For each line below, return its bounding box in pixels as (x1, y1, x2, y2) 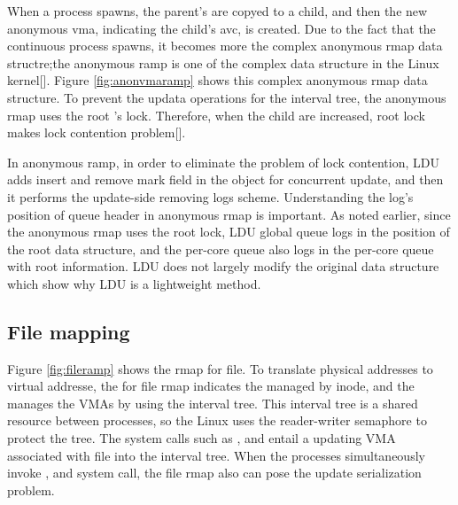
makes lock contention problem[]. (7, 123, 186, 142)
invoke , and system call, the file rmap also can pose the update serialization (7, 463, 422, 482)
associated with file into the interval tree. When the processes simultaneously (7, 446, 425, 464)
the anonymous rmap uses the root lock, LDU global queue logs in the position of (7, 222, 450, 241)
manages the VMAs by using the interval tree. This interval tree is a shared (7, 393, 418, 412)
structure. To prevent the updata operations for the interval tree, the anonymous (7, 88, 446, 106)
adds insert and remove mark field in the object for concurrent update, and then (7, 170, 444, 189)
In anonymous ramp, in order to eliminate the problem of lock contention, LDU (7, 152, 439, 171)
